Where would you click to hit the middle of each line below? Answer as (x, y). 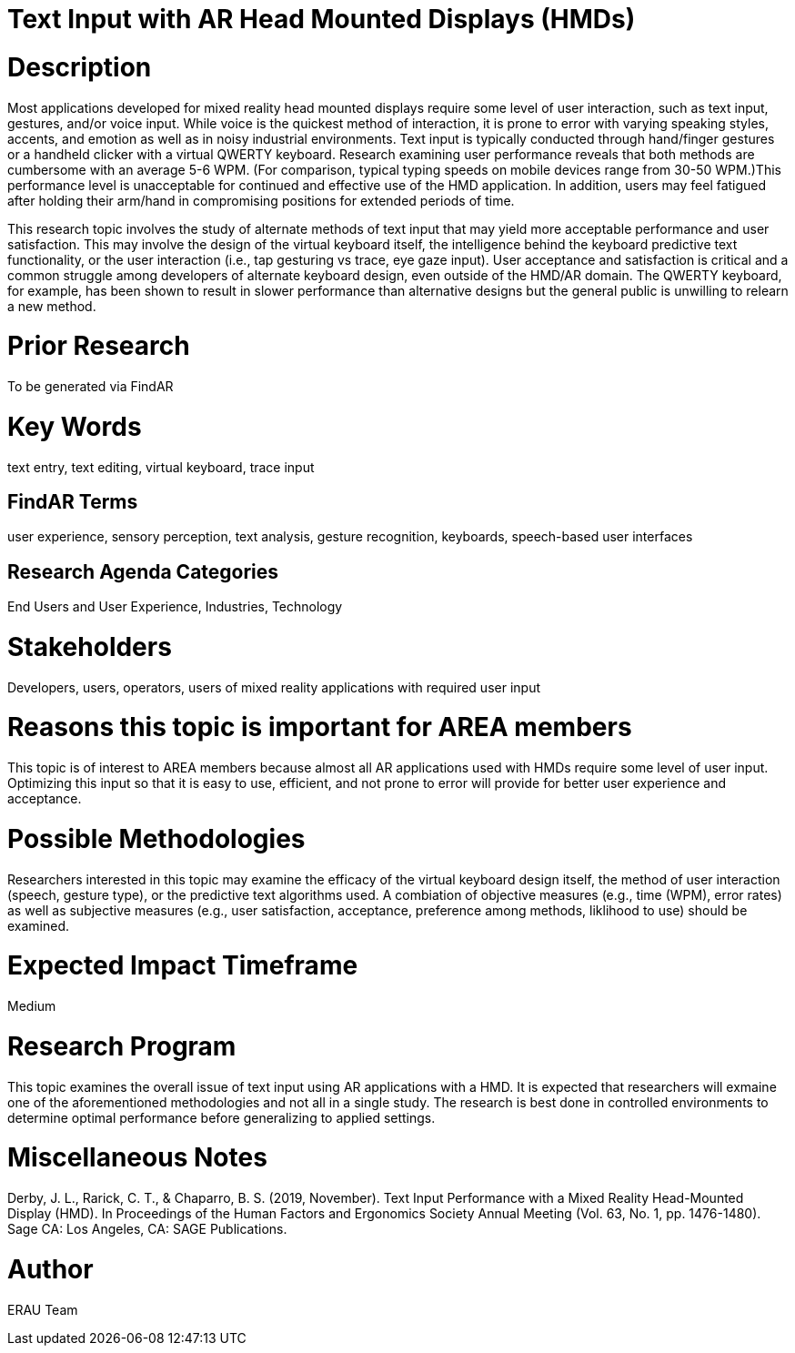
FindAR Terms (73, 501)
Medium (32, 1006)
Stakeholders (90, 646)
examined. (39, 925)
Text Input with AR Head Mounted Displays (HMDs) (322, 19)
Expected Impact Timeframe (183, 966)
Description (80, 67)
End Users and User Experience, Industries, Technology (175, 607)
